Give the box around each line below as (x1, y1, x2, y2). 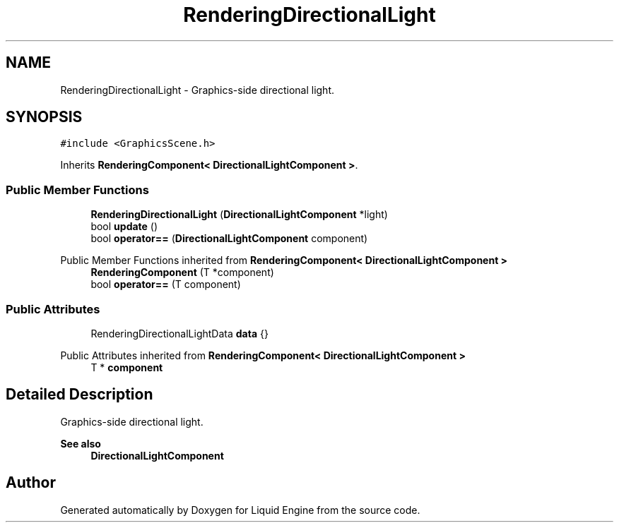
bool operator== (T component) (90, 278, 241, 291)
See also (60, 437, 101, 450)
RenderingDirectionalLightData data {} (90, 327, 269, 340)
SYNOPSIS (6, 108, 83, 126)
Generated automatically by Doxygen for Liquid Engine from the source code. (60, 503, 420, 516)
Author (6, 474, 56, 492)
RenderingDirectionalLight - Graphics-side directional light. (60, 83, 335, 96)
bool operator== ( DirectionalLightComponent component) (90, 232, 368, 245)
